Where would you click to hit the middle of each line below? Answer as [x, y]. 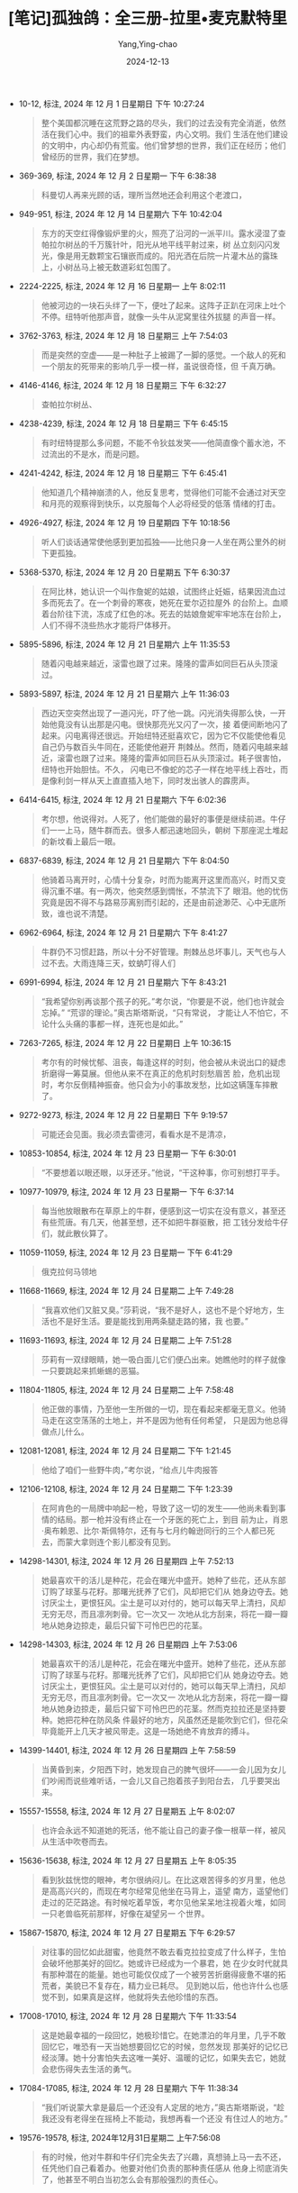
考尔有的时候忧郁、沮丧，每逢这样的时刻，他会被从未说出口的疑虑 [163, 1062]
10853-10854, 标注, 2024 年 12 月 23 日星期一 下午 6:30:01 [127, 1153]
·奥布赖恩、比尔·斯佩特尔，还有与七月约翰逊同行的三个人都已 [154, 1530]
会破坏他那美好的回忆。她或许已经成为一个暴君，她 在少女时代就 [161, 1963]
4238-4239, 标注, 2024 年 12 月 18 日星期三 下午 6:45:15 [123, 423]
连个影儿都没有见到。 [136, 1542]
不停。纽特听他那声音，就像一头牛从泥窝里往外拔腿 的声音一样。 [161, 316]
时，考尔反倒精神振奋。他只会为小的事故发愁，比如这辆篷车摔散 [159, 1084]
